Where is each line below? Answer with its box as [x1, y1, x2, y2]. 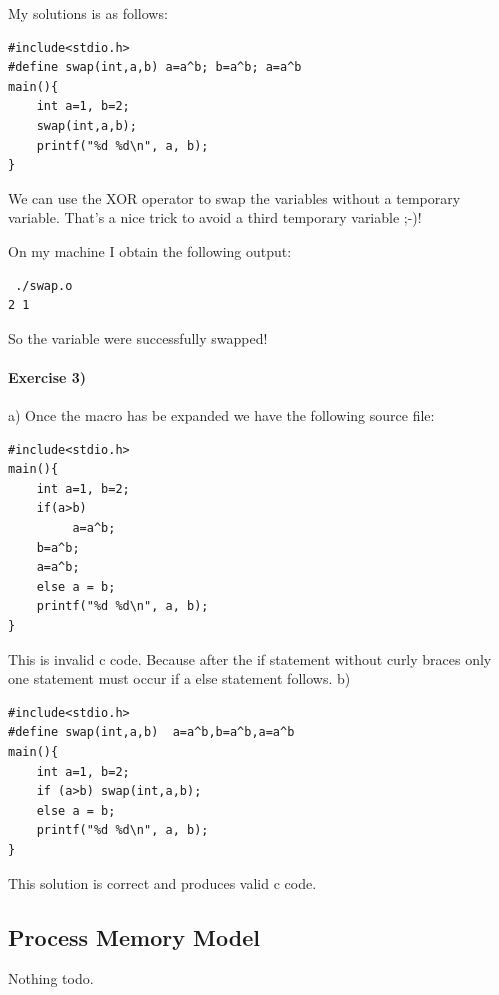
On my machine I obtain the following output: [8, 240, 292, 261]
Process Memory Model [8, 921, 260, 952]
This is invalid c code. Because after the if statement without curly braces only [8, 648, 492, 669]
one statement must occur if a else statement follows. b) [8, 668, 351, 689]
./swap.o [15, 278, 73, 293]
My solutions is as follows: [8, 3, 168, 23]
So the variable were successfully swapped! [8, 327, 268, 348]
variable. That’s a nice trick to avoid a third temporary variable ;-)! [8, 207, 422, 228]
